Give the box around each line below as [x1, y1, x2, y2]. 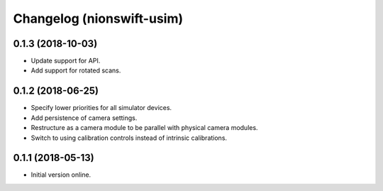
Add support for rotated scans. [30, 66, 121, 75]
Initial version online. [30, 170, 91, 179]
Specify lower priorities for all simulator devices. [30, 104, 172, 112]
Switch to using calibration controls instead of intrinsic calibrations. [30, 133, 227, 142]
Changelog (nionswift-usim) [13, 11, 184, 26]
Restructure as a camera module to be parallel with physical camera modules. [30, 124, 258, 132]
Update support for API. [30, 57, 101, 65]
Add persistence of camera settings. [30, 114, 138, 122]
